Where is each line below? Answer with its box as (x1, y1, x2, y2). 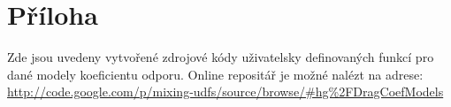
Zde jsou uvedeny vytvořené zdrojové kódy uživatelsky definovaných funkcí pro (7, 48, 434, 66)
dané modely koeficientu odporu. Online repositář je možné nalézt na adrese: (7, 65, 424, 83)
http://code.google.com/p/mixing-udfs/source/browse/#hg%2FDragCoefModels (7, 82, 444, 101)
